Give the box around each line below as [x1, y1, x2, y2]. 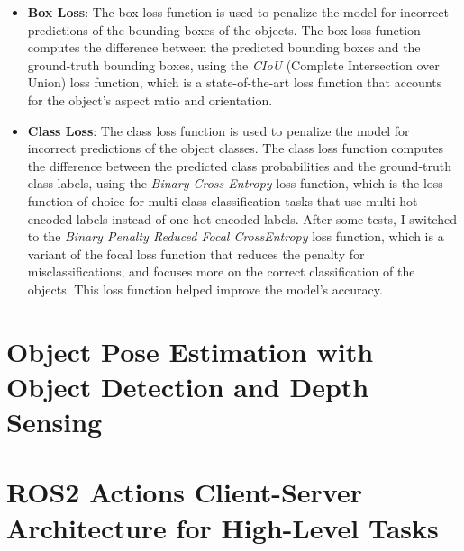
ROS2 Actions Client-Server [6, 474, 362, 510]
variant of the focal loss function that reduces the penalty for [27, 244, 365, 263]
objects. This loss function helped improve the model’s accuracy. [27, 279, 383, 298]
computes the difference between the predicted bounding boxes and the [27, 38, 421, 57]
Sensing [6, 403, 103, 440]
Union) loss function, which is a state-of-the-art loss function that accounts [27, 73, 442, 92]
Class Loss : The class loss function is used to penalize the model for [27, 121, 410, 140]
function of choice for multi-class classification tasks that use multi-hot [27, 191, 418, 210]
